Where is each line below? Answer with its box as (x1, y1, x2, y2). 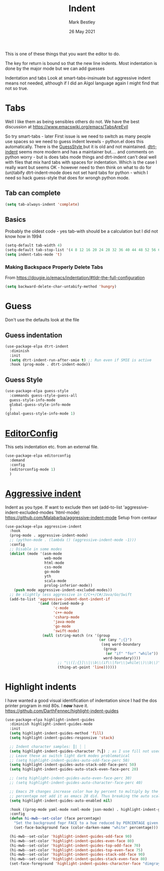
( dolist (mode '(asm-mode (9, 551, 62, 556)
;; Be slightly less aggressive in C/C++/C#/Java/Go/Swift (9, 592, 132, 597)
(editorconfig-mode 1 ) (9, 467, 56, 472)
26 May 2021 (69, 28, 95, 34)
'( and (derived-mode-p (38, 601, 84, 606)
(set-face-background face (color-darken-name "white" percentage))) (14, 825, 159, 830)
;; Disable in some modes (9, 547, 62, 552)
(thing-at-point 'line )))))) (57, 665, 117, 670)
